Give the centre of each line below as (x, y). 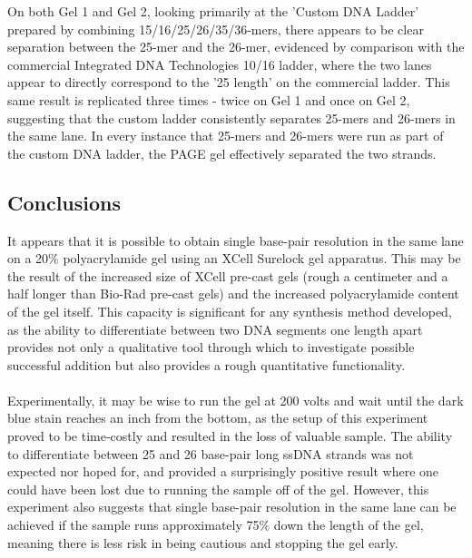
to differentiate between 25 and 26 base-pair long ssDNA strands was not (211, 453)
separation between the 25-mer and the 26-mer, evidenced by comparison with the (236, 47)
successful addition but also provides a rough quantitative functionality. (206, 364)
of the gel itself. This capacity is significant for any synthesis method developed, (230, 311)
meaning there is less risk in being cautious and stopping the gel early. (203, 542)
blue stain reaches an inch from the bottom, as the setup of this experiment (218, 418)
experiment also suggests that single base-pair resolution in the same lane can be (232, 507)
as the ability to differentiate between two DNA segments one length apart (215, 329)
